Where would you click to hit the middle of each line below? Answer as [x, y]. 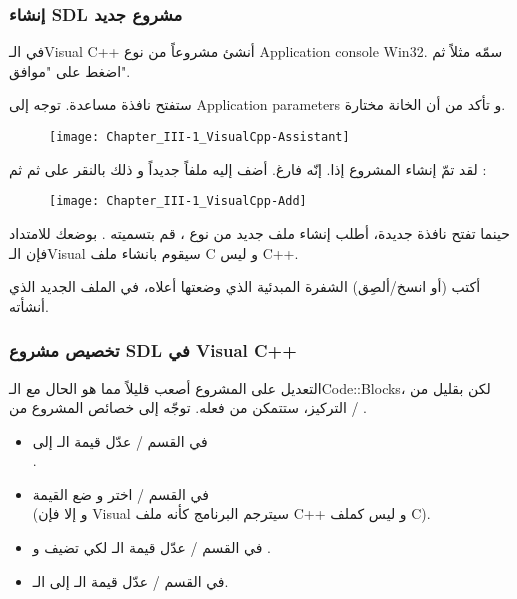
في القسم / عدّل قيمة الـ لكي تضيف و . [151, 547]
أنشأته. [29, 305]
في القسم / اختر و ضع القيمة [120, 493]
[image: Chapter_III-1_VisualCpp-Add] [178, 201]
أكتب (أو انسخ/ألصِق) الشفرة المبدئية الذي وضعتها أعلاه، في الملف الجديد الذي [245, 286]
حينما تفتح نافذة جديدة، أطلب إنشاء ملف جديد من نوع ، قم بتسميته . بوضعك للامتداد [259, 232]
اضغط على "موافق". [70, 70]
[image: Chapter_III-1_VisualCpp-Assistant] [199, 137]
